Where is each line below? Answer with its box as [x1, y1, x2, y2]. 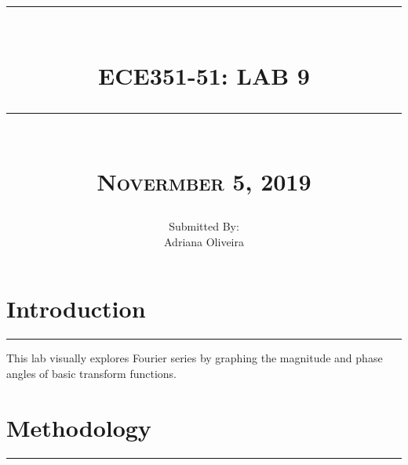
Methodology [6, 411, 151, 443]
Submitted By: [169, 218, 239, 234]
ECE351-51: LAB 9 [98, 59, 310, 91]
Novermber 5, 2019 [97, 165, 311, 197]
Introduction [6, 292, 146, 325]
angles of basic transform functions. [6, 365, 177, 381]
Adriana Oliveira [164, 233, 244, 249]
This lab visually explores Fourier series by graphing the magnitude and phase [6, 350, 383, 366]
